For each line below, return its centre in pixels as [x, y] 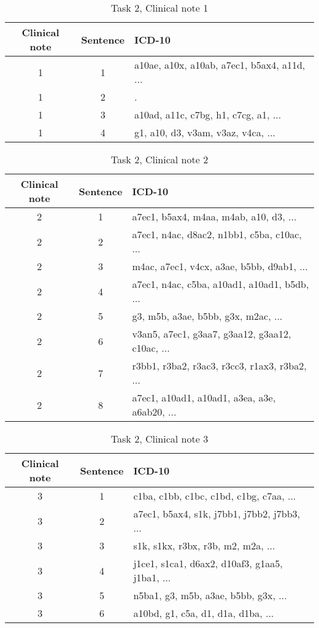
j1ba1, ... [152, 577]
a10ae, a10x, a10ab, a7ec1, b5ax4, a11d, [220, 65]
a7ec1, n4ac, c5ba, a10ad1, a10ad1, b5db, [221, 284]
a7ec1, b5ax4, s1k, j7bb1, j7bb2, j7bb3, [217, 514]
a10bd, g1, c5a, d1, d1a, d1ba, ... [204, 613]
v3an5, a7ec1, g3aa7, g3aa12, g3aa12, [212, 334]
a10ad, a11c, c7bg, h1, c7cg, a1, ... [208, 114]
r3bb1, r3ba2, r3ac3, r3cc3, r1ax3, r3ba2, [219, 366]
